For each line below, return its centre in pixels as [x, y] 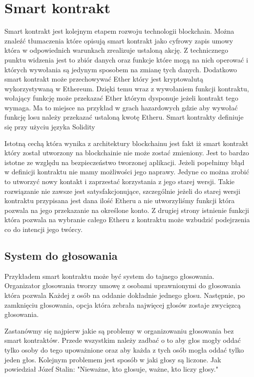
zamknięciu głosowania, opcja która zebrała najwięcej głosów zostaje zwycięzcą [123, 304]
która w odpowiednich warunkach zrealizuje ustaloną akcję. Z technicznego [116, 50]
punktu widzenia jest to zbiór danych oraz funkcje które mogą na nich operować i [126, 59]
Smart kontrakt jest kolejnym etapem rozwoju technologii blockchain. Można [119, 31]
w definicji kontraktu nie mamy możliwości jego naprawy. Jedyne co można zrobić [127, 172]
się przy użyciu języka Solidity [50, 127]
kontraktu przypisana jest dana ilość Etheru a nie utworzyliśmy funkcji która [120, 200]
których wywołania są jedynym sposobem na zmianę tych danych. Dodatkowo [121, 69]
